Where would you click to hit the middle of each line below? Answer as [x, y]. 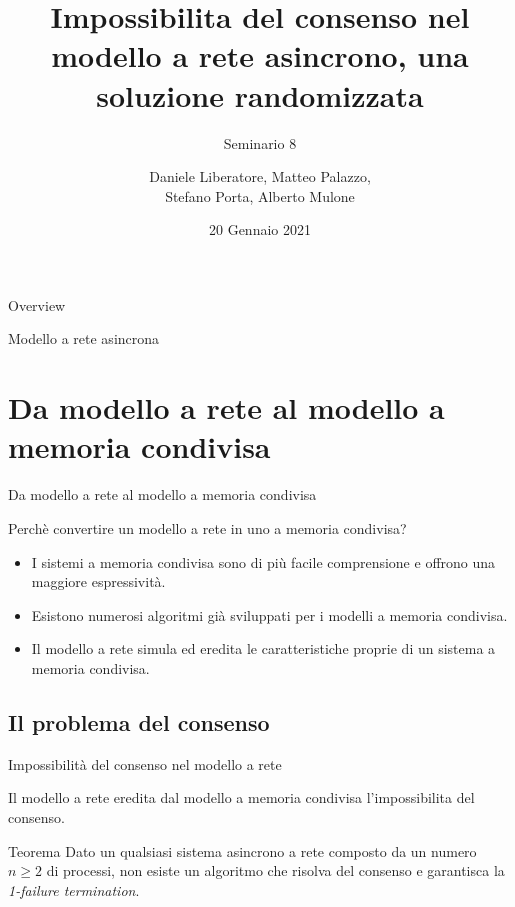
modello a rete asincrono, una [260, 55]
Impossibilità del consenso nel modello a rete [145, 763]
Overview [37, 304]
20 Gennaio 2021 [260, 229]
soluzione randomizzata [260, 94]
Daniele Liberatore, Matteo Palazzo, [260, 176]
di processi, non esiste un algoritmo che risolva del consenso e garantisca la [275, 870]
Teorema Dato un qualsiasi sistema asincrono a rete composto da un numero [242, 850]
